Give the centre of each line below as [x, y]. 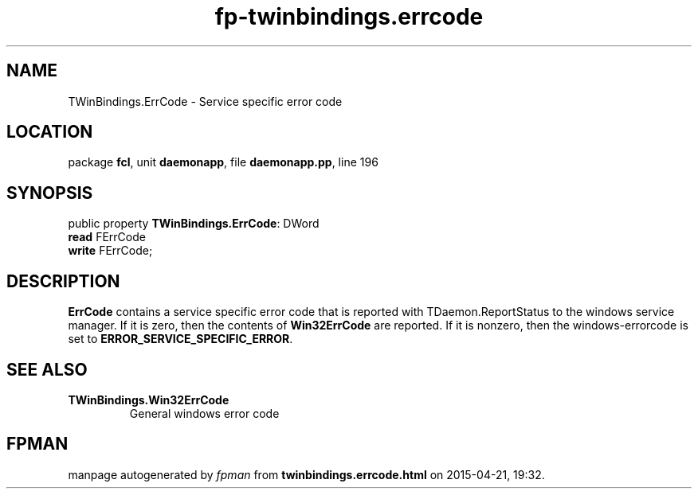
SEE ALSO [47, 369]
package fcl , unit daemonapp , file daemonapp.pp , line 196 [223, 162]
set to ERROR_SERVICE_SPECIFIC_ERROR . [180, 339]
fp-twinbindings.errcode [349, 17]
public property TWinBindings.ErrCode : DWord [194, 224]
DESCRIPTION [63, 281]
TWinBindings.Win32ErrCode [149, 400]
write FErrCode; [110, 251]
